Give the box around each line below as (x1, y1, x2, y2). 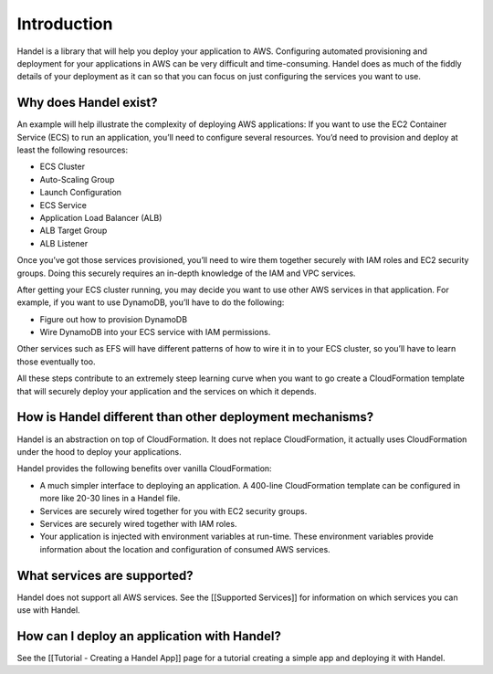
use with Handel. (16, 604, 81, 616)
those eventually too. (16, 356, 96, 367)
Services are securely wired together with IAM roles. (39, 518, 237, 529)
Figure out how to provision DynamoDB (39, 313, 187, 324)
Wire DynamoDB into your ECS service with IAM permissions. (39, 327, 271, 338)
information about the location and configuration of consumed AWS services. (39, 543, 330, 554)
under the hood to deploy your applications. (16, 446, 182, 457)
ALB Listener (39, 237, 89, 248)
